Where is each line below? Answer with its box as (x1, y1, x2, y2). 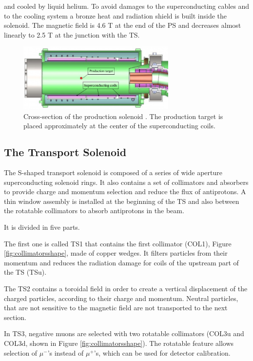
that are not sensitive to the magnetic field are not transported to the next (4, 302, 228, 313)
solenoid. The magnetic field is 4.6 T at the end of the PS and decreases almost (4, 20, 241, 30)
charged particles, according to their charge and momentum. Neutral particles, (4, 293, 238, 303)
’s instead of (47, 347, 84, 358)
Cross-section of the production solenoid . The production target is (23, 111, 223, 121)
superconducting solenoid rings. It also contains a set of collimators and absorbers (4, 177, 249, 187)
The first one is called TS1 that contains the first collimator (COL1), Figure (4, 238, 232, 248)
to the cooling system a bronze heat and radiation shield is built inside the (4, 10, 227, 20)
